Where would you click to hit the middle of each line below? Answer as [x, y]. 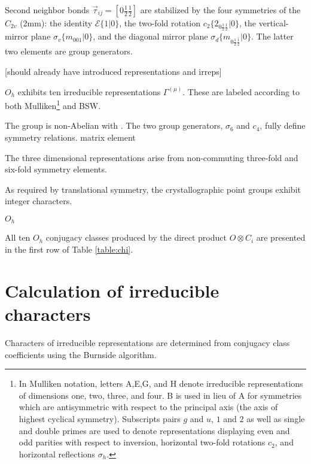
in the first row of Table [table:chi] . [69, 249]
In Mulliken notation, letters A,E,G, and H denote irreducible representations [161, 383]
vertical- [274, 23]
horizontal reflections [57, 454]
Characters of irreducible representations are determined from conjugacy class [147, 342]
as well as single [276, 418]
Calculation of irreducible [112, 290]
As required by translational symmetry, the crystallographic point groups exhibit [153, 189]
